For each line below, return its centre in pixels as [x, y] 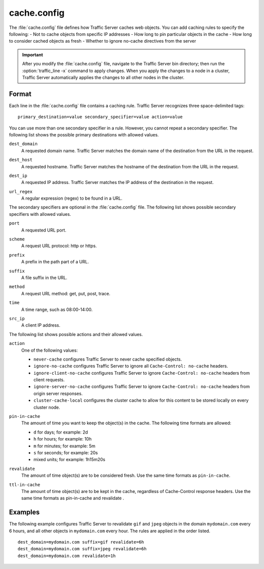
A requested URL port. [44, 230]
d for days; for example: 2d [61, 432]
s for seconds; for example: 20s [66, 453]
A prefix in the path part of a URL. [55, 262]
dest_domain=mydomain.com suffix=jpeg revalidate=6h [82, 549]
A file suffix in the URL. [44, 278]
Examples [24, 512]
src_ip [17, 318]
